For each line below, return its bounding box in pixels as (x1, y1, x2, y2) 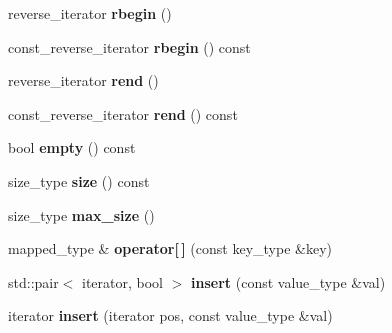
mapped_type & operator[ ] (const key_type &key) (8, 238, 332, 259)
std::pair (8, 271, 59, 292)
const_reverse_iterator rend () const (8, 103, 238, 124)
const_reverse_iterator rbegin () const (8, 36, 251, 57)
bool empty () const (8, 137, 136, 158)
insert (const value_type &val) (191, 271, 386, 292)
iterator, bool (82, 271, 164, 292)
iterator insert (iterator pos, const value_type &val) (8, 305, 333, 326)
